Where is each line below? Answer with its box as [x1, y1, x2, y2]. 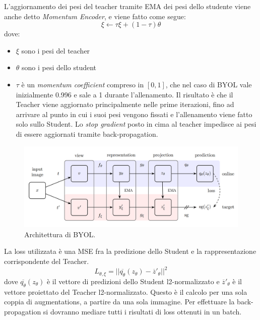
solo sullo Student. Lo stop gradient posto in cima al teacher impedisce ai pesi [16, 119, 256, 129]
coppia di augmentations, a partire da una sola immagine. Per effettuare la [4, 296, 235, 307]
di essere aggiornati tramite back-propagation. [16, 128, 158, 139]
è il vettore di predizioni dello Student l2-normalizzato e [46, 276, 220, 286]
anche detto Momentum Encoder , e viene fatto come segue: [4, 11, 186, 21]
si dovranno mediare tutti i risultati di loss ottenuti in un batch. [43, 306, 242, 316]
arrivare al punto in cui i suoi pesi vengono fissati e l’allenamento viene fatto [16, 109, 252, 119]
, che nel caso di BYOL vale [165, 79, 252, 89]
